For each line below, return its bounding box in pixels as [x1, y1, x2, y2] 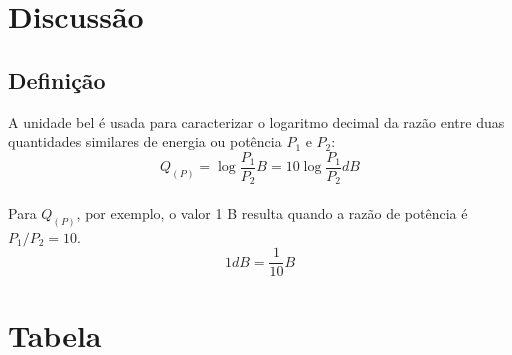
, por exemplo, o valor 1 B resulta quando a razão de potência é [76, 202, 468, 223]
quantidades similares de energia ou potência [8, 131, 282, 152]
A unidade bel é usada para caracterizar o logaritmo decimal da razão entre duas [8, 111, 505, 132]
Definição [8, 64, 106, 95]
